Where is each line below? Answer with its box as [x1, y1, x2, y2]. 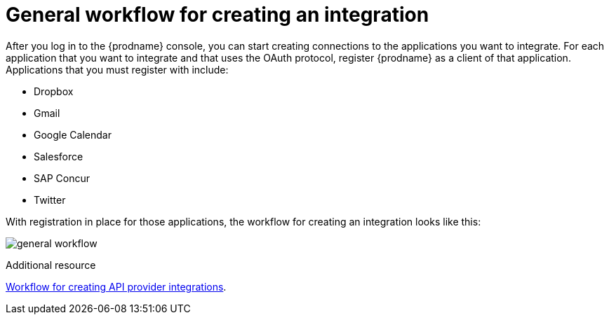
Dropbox [34, 85, 74, 97]
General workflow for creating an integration [6, 3, 429, 27]
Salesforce [34, 150, 83, 162]
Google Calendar [34, 128, 112, 141]
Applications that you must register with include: [6, 63, 229, 76]
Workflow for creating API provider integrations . [6, 280, 227, 293]
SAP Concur [34, 172, 90, 184]
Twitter [34, 193, 66, 206]
